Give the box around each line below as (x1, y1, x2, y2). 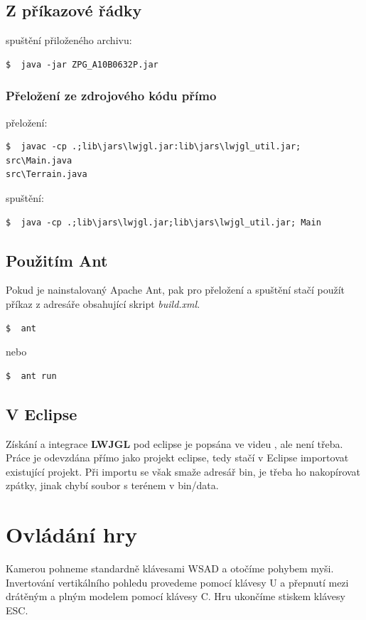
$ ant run (6, 370, 57, 381)
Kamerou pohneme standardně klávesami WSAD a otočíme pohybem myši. (6, 561, 334, 576)
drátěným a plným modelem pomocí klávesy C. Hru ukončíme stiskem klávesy (6, 589, 345, 604)
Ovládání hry (6, 520, 138, 549)
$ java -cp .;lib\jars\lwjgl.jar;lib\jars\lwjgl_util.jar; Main (6, 217, 321, 228)
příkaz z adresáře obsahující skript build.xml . (6, 296, 200, 311)
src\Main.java (6, 155, 72, 166)
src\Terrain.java (6, 169, 87, 180)
